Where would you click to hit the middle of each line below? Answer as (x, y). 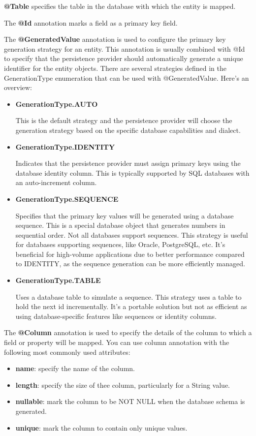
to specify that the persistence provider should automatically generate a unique (124, 58)
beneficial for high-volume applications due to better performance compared (130, 254)
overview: (18, 87)
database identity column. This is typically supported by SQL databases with (132, 172)
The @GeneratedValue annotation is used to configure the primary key (115, 39)
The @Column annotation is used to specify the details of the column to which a (128, 332)
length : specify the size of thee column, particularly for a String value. (123, 385)
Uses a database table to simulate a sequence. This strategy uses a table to (128, 296)
